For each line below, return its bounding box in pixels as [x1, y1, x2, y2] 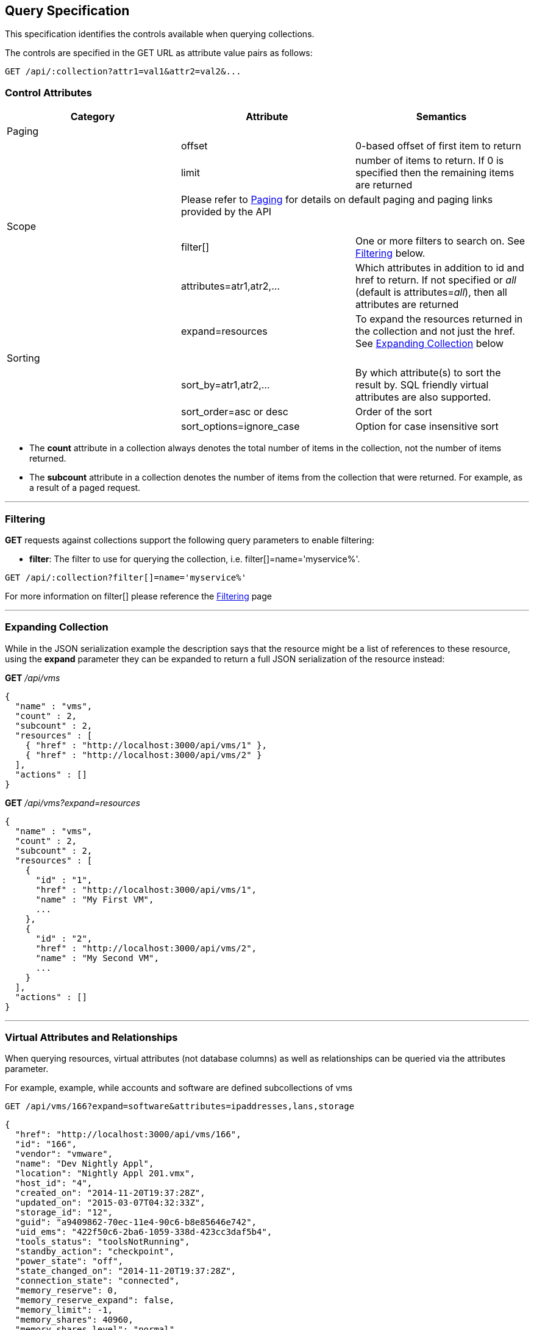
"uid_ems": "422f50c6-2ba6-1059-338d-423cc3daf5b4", [15, 1227, 272, 1237]
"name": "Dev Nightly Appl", [15, 1159, 154, 1169]
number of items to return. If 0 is [355, 154, 504, 167]
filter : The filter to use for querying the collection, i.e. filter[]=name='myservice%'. [29, 553, 360, 564]
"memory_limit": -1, [15, 1305, 113, 1315]
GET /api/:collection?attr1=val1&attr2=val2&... [5, 66, 241, 77]
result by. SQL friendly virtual [355, 379, 489, 391]
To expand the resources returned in [355, 313, 523, 326]
